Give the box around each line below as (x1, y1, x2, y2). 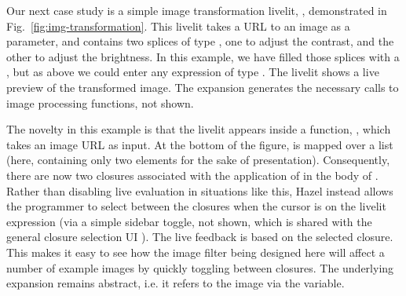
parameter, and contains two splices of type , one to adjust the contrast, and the (6, 33, 394, 49)
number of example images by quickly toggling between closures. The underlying (6, 259, 394, 276)
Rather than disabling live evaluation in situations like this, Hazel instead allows (6, 182, 393, 199)
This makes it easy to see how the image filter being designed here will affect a (6, 243, 385, 260)
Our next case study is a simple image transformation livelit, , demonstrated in (6, 2, 387, 18)
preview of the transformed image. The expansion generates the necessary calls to (6, 79, 399, 95)
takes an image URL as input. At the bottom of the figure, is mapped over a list (6, 136, 393, 152)
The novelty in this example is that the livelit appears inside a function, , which (6, 121, 391, 137)
